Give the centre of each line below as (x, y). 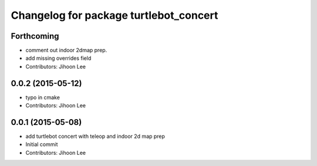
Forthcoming (35, 36)
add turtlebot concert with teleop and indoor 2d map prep (95, 136)
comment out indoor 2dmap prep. (66, 50)
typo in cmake (43, 97)
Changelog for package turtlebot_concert (114, 15)
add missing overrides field (58, 58)
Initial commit (42, 144)
